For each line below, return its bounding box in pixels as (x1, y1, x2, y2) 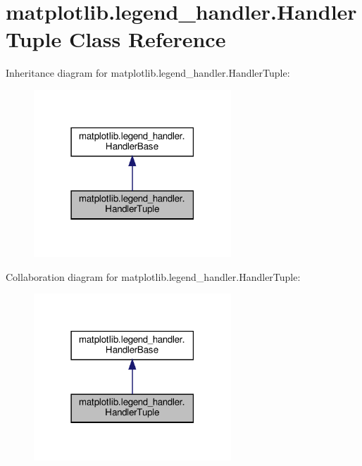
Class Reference (68, 25, 226, 53)
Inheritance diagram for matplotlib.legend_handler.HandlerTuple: (6, 65, 290, 80)
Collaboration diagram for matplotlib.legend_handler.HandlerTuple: (6, 269, 301, 284)
